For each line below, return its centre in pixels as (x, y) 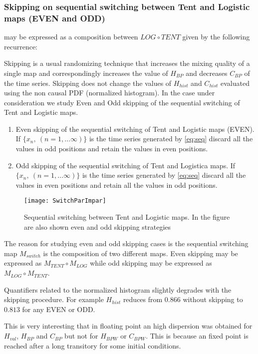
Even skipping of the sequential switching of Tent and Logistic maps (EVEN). (135, 129)
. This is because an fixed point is (197, 336)
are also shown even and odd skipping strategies (98, 226)
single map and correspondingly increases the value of (86, 73)
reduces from (143, 299)
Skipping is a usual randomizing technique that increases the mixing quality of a (127, 63)
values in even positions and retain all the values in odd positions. (117, 184)
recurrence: (21, 46)
